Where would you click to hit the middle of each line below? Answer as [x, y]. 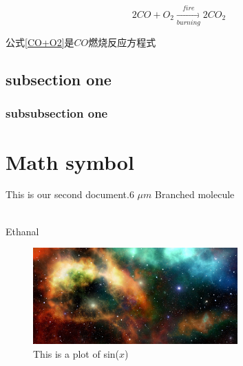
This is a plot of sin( [76, 353]
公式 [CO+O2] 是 [40, 42]
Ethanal [22, 231]
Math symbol [70, 161]
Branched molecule [195, 194]
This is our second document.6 [70, 194]
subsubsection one [57, 113]
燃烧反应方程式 [122, 42]
